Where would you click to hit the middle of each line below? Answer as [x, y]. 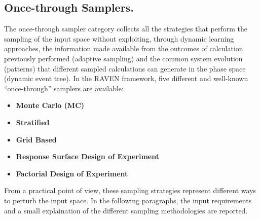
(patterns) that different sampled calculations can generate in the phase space [125, 68]
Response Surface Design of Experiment [87, 156]
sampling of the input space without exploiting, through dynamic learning [119, 38]
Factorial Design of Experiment [72, 173]
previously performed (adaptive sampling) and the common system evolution [123, 58]
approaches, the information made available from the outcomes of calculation [124, 48]
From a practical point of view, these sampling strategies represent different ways [130, 190]
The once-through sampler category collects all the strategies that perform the [126, 29]
